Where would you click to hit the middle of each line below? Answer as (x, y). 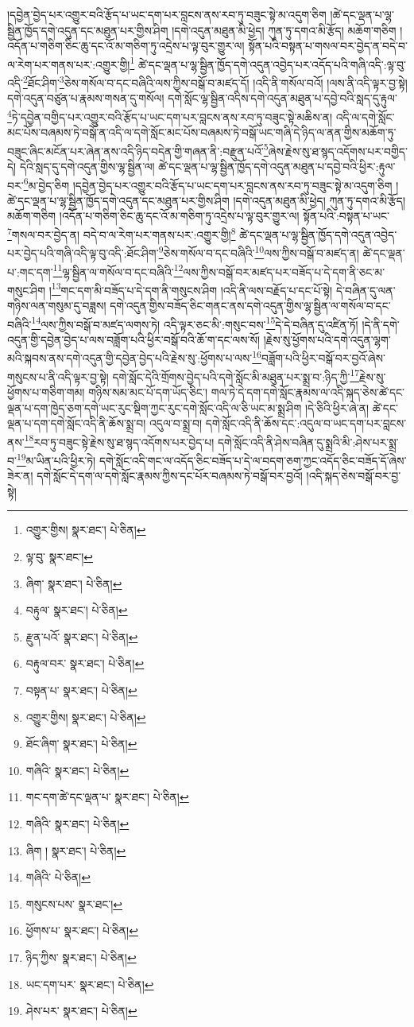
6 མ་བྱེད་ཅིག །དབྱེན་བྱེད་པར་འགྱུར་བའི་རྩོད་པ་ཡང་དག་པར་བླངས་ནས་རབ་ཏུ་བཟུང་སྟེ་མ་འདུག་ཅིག (208, 184)
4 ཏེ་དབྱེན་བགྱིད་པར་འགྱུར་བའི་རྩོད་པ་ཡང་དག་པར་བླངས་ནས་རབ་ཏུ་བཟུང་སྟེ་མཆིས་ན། (170, 115)
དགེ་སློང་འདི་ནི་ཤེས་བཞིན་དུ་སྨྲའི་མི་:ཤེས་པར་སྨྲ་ (308, 442)
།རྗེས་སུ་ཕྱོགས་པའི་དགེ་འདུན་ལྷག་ (327, 339)
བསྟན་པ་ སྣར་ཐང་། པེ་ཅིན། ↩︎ (81, 690)
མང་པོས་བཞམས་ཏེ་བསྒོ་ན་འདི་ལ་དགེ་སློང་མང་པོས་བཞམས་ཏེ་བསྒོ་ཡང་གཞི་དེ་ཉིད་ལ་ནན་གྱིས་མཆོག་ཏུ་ (202, 132)
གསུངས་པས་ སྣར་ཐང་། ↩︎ (74, 903)
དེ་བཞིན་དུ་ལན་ (366, 290)
